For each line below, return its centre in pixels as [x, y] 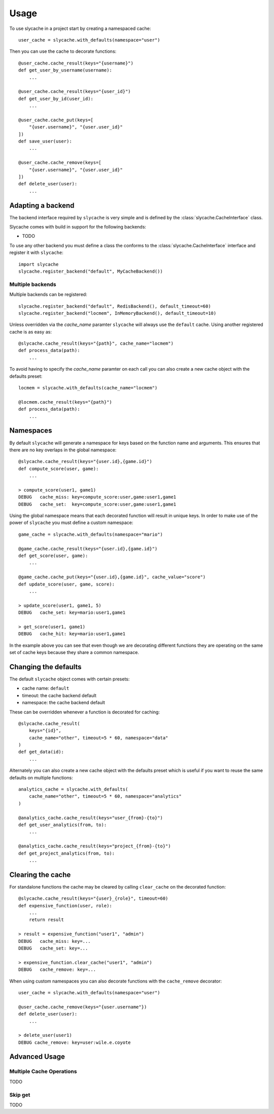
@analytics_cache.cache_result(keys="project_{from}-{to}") [95, 846]
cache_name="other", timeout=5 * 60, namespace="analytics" [105, 796]
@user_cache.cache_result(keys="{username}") [76, 63]
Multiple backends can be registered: [48, 294]
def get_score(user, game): [53, 555]
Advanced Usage [37, 1057]
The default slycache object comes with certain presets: [70, 679]
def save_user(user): [45, 141]
